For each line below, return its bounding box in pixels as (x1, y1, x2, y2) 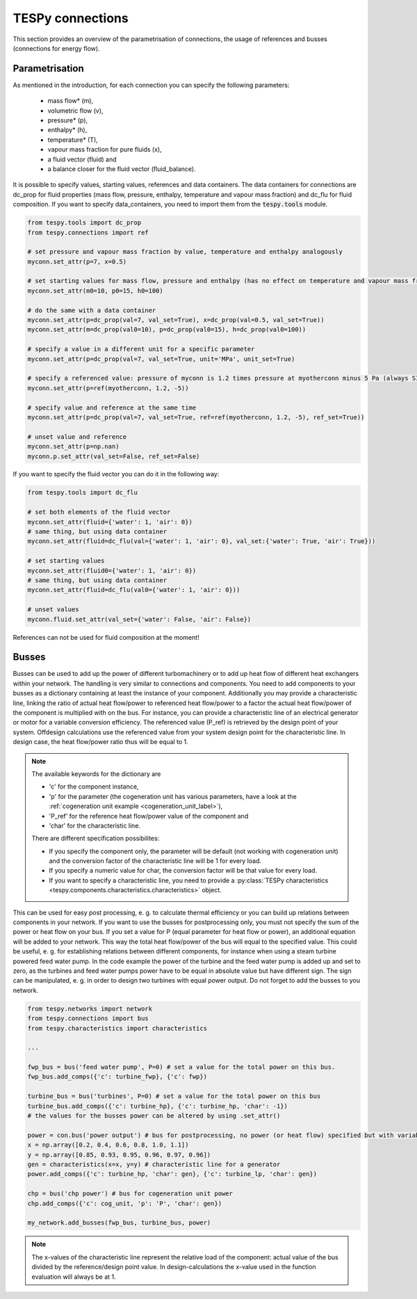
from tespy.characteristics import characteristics (27, 1024, 208, 1032)
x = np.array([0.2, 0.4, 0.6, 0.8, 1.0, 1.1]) (27, 1141, 189, 1149)
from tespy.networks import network (27, 1005, 153, 1012)
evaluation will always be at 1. (31, 1273, 116, 1281)
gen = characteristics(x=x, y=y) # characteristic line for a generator (27, 1161, 281, 1168)
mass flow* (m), (47, 97, 94, 105)
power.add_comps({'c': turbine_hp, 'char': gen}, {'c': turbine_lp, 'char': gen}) (27, 1170, 318, 1178)
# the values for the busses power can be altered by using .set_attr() (27, 1112, 281, 1120)
